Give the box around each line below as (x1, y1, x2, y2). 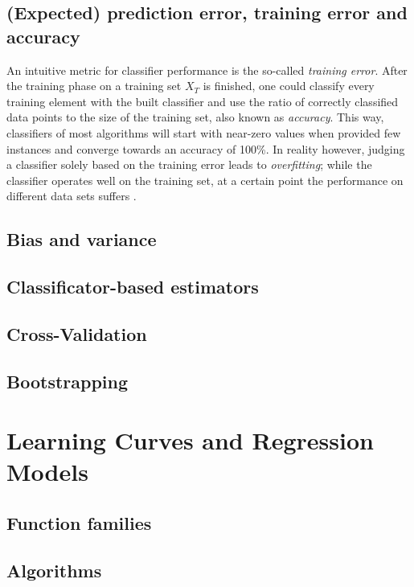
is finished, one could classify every (203, 77, 375, 94)
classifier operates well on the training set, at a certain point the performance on (6, 171, 404, 188)
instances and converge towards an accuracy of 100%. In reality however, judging (6, 140, 405, 157)
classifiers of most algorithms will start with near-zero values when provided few (6, 124, 401, 141)
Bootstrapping (6, 368, 129, 393)
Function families (6, 511, 152, 536)
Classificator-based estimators (6, 274, 259, 299)
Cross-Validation (6, 321, 147, 346)
